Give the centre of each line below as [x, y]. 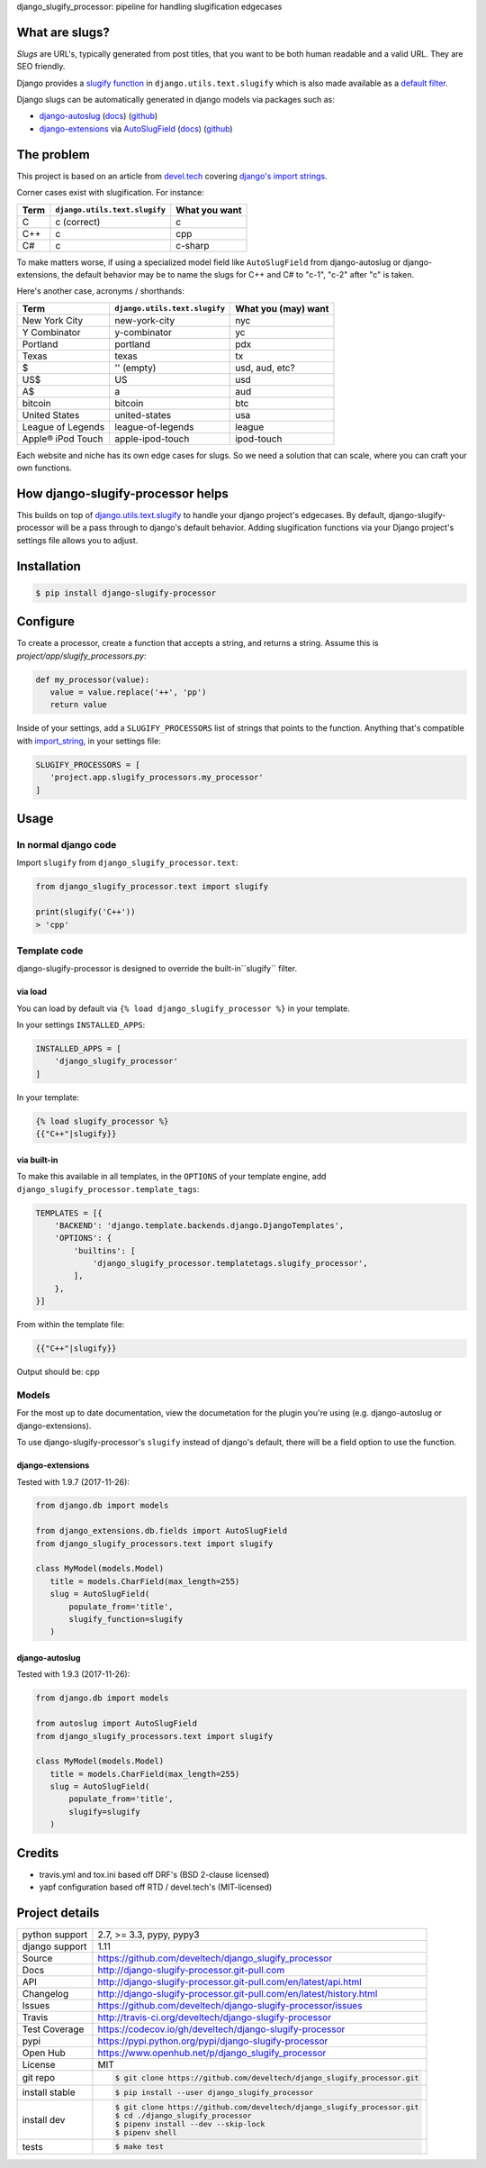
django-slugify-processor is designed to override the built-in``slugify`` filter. [157, 969]
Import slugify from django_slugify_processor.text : [127, 863]
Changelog [45, 1994]
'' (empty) [135, 368]
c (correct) [78, 222]
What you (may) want [282, 308]
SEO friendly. [41, 67]
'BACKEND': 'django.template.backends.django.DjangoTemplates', [199, 1225]
